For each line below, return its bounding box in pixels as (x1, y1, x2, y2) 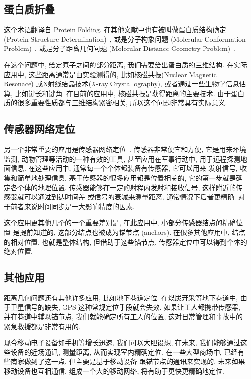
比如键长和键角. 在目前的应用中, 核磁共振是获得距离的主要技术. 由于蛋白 (15, 88, 245, 98)
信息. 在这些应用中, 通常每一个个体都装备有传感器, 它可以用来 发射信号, (10, 163, 238, 173)
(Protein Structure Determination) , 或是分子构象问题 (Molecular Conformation (4, 33, 246, 44)
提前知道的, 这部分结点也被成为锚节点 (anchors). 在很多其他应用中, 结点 (19, 227, 246, 237)
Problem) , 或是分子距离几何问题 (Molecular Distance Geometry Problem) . (4, 43, 236, 53)
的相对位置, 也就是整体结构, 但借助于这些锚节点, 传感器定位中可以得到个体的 (4, 236, 247, 247)
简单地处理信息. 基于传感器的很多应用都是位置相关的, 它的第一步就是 (17, 172, 236, 182)
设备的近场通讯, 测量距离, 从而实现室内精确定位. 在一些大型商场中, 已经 (10, 346, 238, 357)
